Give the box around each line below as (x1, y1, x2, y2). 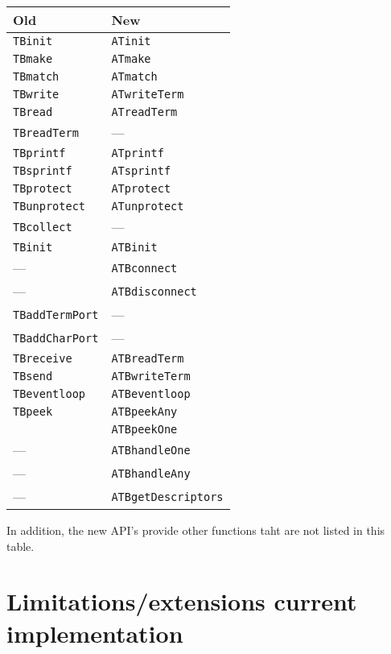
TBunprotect (13, 200, 86, 213)
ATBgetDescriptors (111, 490, 224, 503)
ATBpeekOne (111, 423, 178, 436)
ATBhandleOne (111, 443, 191, 457)
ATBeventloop (111, 387, 191, 400)
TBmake (13, 52, 53, 65)
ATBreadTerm (111, 352, 184, 365)
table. (6, 537, 35, 554)
